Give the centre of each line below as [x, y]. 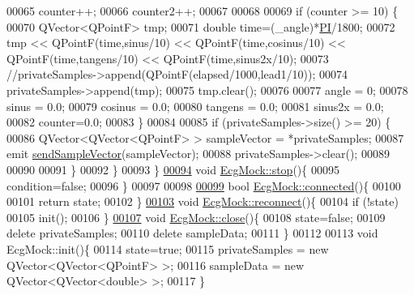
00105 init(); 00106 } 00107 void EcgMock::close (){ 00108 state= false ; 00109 [196, 217]
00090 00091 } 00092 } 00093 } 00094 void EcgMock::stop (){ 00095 [173, 169]
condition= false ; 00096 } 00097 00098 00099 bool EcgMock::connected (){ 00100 [204, 185]
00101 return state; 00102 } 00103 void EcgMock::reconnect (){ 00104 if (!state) [203, 201]
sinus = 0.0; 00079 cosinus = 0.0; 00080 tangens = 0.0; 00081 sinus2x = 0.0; [195, 106]
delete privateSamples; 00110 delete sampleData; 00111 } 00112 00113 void [192, 233]
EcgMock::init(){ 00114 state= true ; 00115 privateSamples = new [168, 248]
